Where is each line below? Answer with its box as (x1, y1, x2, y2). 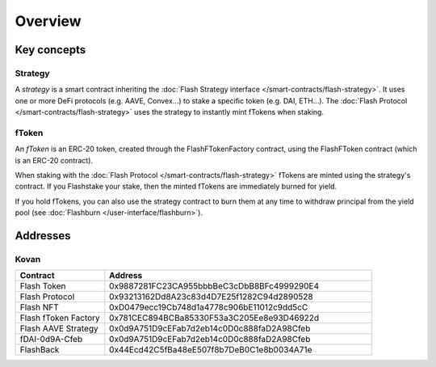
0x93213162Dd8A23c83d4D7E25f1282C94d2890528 (109, 291, 314, 302)
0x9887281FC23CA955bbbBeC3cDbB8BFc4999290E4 (109, 281, 320, 292)
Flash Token (19, 281, 66, 292)
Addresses (15, 229, 72, 243)
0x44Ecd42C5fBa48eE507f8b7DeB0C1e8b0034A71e (109, 344, 312, 356)
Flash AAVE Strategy (19, 323, 99, 335)
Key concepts (15, 43, 86, 57)
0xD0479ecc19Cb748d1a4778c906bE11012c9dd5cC (109, 302, 308, 313)
